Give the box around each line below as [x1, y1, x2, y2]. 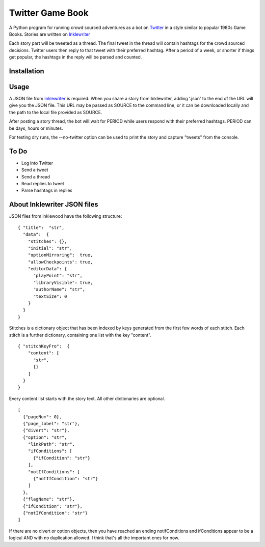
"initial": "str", [27, 245, 73, 251]
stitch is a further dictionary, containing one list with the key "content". [9, 332, 152, 338]
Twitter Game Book [9, 7, 89, 18]
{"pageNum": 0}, [23, 414, 62, 420]
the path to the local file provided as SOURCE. [9, 109, 103, 115]
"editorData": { [27, 266, 67, 272]
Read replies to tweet [21, 181, 65, 187]
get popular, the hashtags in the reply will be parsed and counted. [9, 54, 142, 60]
